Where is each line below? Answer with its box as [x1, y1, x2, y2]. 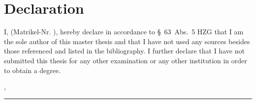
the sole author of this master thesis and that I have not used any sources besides [4, 36, 250, 46]
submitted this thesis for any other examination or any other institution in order [4, 55, 247, 65]
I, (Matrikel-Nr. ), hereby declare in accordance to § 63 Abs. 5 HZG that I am [4, 26, 244, 37]
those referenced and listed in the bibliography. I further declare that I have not [4, 46, 245, 56]
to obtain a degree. [4, 65, 61, 75]
